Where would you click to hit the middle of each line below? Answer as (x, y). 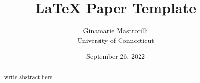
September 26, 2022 (116, 56)
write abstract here (28, 76)
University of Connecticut (116, 40)
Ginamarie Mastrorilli (116, 31)
